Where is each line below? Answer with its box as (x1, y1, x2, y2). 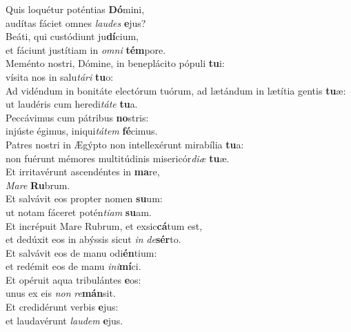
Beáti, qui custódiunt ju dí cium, (6, 29, 139, 43)
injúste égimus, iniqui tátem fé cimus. (6, 124, 158, 138)
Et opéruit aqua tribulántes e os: (6, 272, 141, 286)
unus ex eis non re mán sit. (6, 286, 116, 300)
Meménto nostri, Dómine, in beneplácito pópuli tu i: (6, 56, 225, 70)
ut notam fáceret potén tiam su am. (6, 204, 152, 219)
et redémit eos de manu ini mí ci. (6, 259, 141, 273)
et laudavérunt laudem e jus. (6, 313, 123, 327)
